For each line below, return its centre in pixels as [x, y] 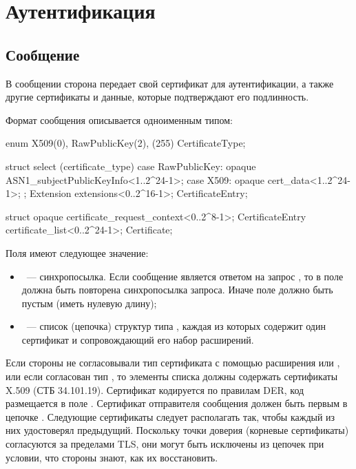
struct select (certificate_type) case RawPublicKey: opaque [131, 166]
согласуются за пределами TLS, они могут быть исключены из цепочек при [165, 444]
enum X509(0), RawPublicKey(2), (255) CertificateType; [126, 143]
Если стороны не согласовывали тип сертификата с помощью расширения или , [173, 363]
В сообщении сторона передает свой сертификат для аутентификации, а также [170, 83]
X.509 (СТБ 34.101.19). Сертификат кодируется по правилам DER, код [155, 389]
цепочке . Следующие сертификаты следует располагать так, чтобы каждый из [170, 416]
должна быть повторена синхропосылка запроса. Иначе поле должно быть [177, 290]
